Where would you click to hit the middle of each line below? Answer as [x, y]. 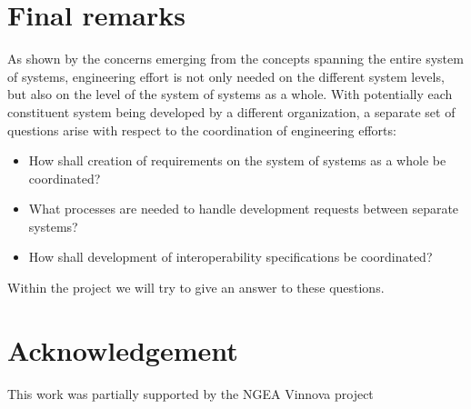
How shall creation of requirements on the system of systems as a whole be [237, 160]
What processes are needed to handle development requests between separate [244, 209]
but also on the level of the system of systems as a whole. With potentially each [230, 94]
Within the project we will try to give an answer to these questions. [196, 288]
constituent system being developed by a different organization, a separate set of [231, 111]
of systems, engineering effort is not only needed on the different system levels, [226, 76]
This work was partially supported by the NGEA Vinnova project [190, 393]
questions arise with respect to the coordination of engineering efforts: [202, 130]
